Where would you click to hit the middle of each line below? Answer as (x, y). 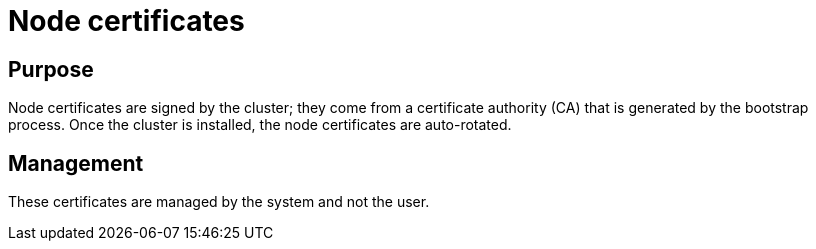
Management (76, 163)
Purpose (51, 69)
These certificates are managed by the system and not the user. (219, 202)
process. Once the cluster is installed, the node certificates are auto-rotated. (260, 125)
